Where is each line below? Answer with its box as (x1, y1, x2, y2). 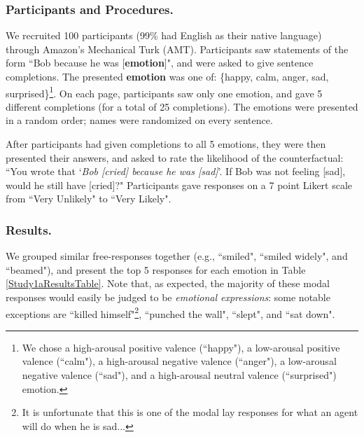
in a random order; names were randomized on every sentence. (6, 113, 273, 127)
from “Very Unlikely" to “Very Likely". (6, 191, 171, 206)
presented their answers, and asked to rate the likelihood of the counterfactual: (6, 150, 344, 165)
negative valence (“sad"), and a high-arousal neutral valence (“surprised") (22, 368, 337, 382)
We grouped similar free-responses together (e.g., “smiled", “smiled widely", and (6, 249, 348, 263)
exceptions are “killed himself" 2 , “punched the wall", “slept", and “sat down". (6, 304, 335, 321)
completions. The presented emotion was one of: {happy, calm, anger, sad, (6, 69, 329, 83)
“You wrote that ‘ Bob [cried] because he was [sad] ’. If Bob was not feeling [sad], (6, 164, 346, 179)
